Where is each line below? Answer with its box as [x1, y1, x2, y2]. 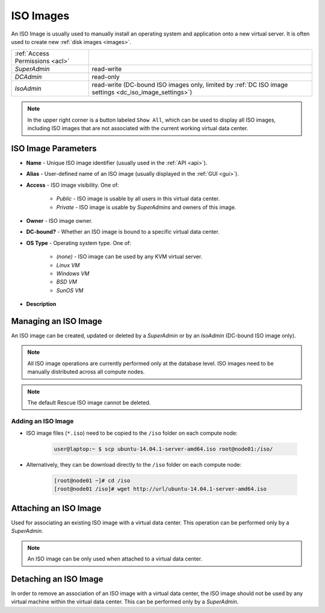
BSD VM [56, 278, 78, 285]
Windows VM [56, 270, 90, 277]
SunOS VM [56, 287, 84, 294]
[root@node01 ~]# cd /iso [54, 478, 131, 484]
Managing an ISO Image [11, 316, 102, 326]
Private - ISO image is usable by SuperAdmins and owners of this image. [56, 204, 237, 211]
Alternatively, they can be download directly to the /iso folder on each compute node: [26, 461, 242, 468]
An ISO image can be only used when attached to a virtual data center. [27, 555, 203, 562]
